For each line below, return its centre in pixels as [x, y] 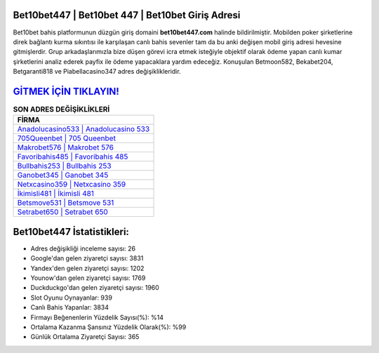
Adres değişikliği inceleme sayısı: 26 [83, 248]
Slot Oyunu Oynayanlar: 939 [71, 298]
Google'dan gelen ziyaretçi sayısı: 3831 [87, 258]
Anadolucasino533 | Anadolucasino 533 [84, 129]
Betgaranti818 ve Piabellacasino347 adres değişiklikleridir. [97, 72]
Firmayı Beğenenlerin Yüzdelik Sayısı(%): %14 [97, 317]
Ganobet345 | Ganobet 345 [63, 175]
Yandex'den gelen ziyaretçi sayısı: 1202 [87, 268]
